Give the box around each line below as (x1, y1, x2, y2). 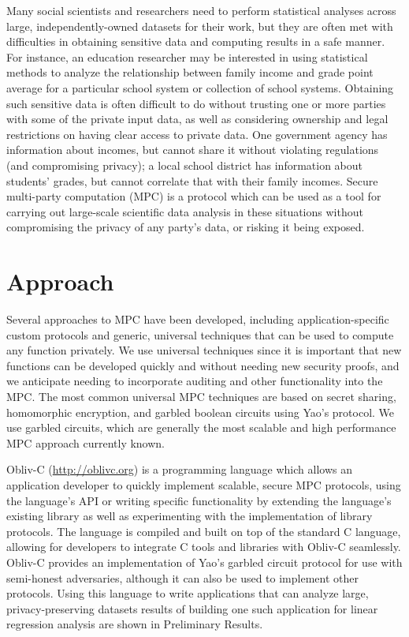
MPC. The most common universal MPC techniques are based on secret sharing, (6, 388, 396, 404)
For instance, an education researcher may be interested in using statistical (6, 48, 368, 65)
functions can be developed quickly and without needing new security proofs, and (6, 357, 400, 373)
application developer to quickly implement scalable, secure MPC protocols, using (6, 476, 401, 493)
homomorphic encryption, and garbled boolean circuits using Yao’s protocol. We (6, 403, 395, 420)
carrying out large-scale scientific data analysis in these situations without (6, 203, 363, 219)
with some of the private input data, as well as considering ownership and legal (6, 111, 389, 127)
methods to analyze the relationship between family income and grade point (6, 64, 374, 81)
